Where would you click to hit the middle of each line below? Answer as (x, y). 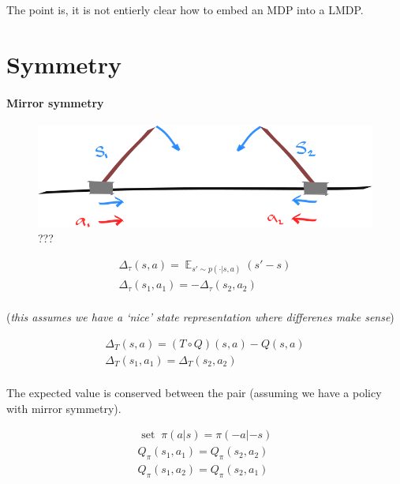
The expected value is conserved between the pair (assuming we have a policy (194, 392)
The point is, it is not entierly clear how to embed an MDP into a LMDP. (185, 9)
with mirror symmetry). (64, 408)
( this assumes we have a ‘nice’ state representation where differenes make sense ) (200, 317)
